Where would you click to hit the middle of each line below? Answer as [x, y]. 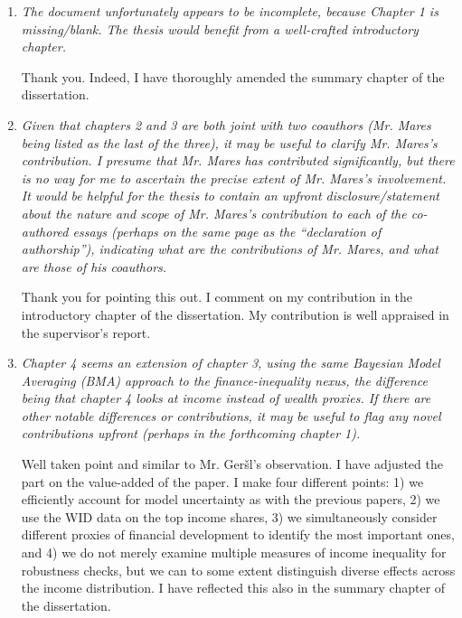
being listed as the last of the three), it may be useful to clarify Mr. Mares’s [229, 142]
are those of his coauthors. [94, 266]
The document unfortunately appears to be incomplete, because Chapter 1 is [230, 11]
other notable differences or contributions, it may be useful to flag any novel [231, 415]
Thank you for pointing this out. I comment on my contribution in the [217, 297]
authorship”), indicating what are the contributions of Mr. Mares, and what [230, 249]
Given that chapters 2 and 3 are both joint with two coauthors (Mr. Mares [226, 124]
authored [45, 231]
